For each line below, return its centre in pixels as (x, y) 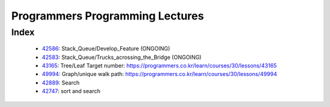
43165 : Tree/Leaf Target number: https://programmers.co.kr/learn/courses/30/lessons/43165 (159, 65)
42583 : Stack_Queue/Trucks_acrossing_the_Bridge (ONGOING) (122, 57)
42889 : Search (61, 83)
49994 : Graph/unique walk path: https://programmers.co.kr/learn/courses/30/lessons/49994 (159, 74)
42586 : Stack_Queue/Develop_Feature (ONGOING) (106, 49)
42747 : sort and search (71, 91)
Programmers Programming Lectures (108, 16)
